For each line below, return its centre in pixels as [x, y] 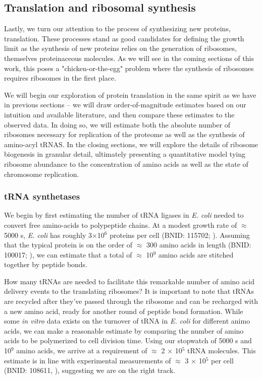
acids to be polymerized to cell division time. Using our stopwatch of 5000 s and [128, 340]
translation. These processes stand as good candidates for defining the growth [124, 38]
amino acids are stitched [196, 254]
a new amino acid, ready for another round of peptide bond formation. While [124, 311]
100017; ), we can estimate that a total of [68, 254]
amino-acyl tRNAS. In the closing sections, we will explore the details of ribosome [131, 144]
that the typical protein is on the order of [68, 245]
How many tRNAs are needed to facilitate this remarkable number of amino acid [129, 281]
